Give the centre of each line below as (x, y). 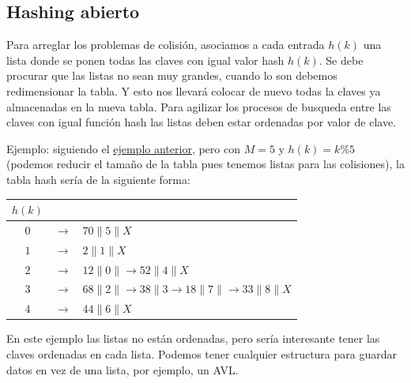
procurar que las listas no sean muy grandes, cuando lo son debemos (172, 75)
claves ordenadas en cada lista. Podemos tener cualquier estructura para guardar (202, 353)
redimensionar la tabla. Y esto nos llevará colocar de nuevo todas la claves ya (194, 90)
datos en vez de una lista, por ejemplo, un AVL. (123, 369)
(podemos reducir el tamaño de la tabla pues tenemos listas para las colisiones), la (205, 164)
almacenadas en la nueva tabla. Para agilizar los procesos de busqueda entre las (199, 106)
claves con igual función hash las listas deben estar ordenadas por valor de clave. (202, 122)
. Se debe (341, 60)
